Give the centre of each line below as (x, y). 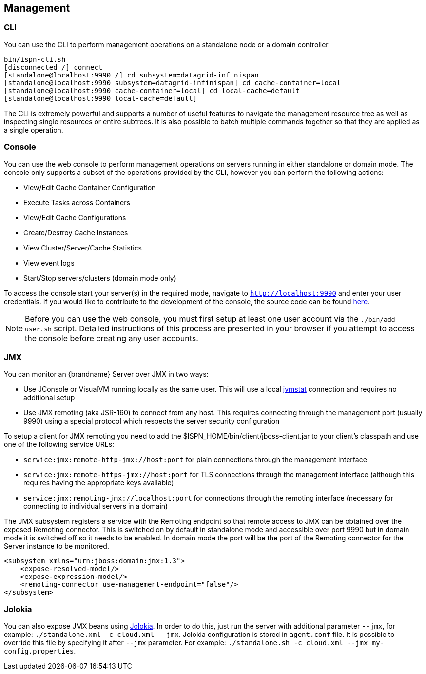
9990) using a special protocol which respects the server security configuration (152, 421)
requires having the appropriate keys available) (99, 483)
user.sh (38, 329)
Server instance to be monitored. (57, 546)
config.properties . (40, 651)
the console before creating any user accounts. (112, 338)
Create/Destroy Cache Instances (76, 232)
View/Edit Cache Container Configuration (90, 187)
